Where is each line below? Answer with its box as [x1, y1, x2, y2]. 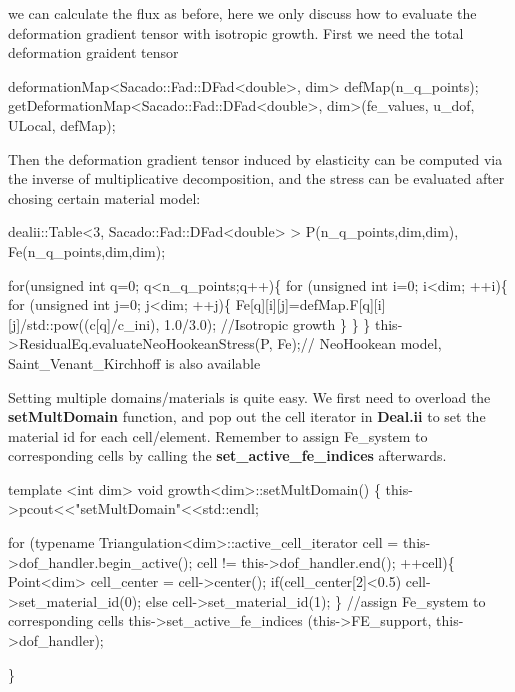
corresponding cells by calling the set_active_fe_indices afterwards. [8, 445, 447, 466]
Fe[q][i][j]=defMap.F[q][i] [235, 294, 386, 315]
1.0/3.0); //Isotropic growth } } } [164, 313, 371, 334]
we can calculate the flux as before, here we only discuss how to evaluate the [8, 3, 477, 23]
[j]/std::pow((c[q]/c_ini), [8, 313, 160, 334]
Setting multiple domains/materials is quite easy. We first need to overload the [8, 386, 491, 407]
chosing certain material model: [8, 187, 201, 208]
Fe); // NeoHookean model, [277, 333, 442, 354]
